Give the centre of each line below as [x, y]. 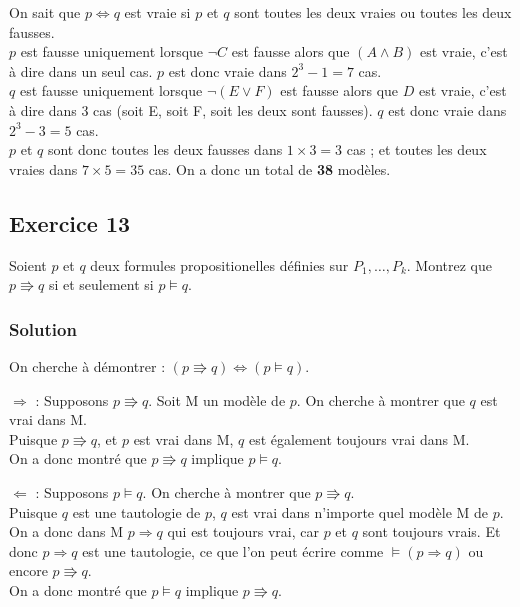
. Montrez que [449, 264]
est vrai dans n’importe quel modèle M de [360, 511]
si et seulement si [101, 284]
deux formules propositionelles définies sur [219, 264]
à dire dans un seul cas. [81, 70]
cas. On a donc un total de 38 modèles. [269, 168]
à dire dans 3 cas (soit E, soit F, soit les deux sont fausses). [191, 109]
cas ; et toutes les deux [416, 149]
